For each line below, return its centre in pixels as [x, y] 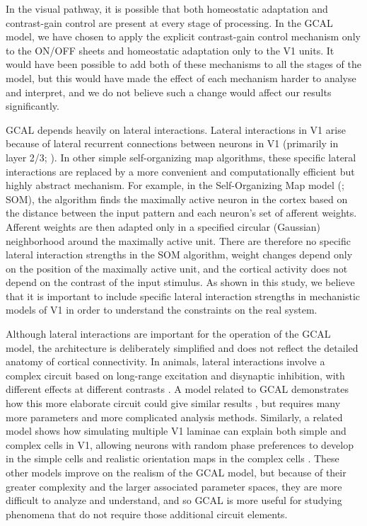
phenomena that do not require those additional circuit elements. [147, 514]
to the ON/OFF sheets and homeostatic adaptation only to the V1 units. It [170, 50]
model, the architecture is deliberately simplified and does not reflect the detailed [182, 347]
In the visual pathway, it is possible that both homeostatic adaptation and [167, 8]
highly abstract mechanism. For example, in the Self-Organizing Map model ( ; [175, 185]
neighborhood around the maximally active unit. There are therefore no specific [179, 240]
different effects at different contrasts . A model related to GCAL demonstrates [177, 389]
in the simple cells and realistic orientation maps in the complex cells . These [173, 458]
